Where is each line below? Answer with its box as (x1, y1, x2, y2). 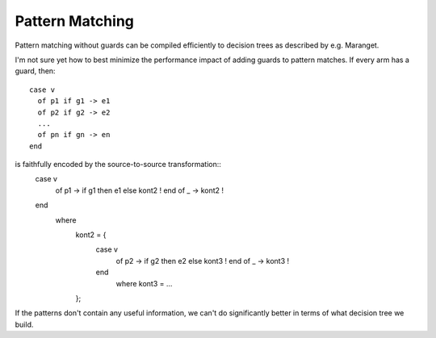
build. (15, 319, 34, 329)
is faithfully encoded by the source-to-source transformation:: (15, 160, 222, 169)
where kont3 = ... (115, 278, 173, 288)
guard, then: (15, 66, 56, 76)
